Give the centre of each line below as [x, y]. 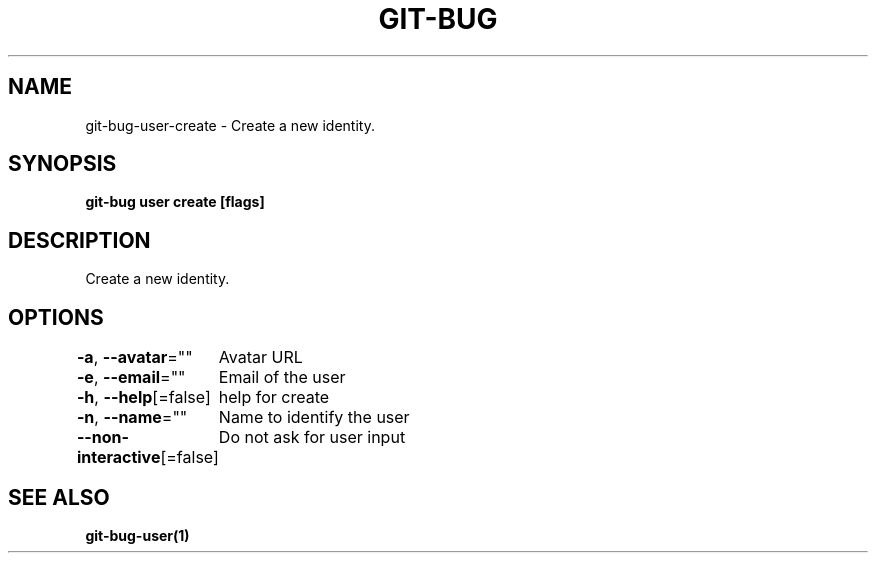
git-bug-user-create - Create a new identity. [230, 125]
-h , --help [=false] [143, 397]
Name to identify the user [314, 417]
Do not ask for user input [312, 437]
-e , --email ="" [131, 377]
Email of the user [282, 377]
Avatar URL [260, 357]
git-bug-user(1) [137, 535]
